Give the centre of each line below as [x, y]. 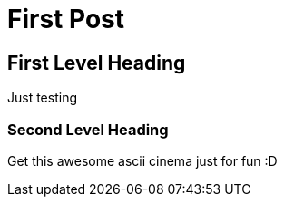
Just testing [42, 98]
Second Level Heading [88, 129]
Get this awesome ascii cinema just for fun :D [142, 160]
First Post [66, 19]
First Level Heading [97, 63]
